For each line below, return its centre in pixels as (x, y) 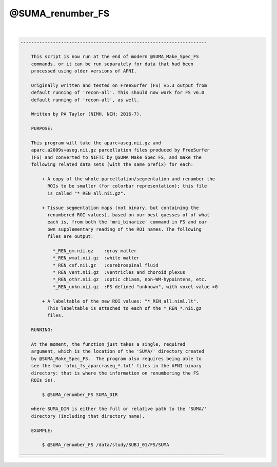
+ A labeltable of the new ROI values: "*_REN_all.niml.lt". (120, 301)
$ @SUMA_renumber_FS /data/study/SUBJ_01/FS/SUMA (105, 445)
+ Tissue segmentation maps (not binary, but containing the (120, 208)
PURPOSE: (42, 129)
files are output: (70, 237)
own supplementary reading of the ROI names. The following (124, 229)
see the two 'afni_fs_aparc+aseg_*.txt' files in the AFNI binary (116, 366)
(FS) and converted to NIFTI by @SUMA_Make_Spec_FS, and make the (116, 157)
